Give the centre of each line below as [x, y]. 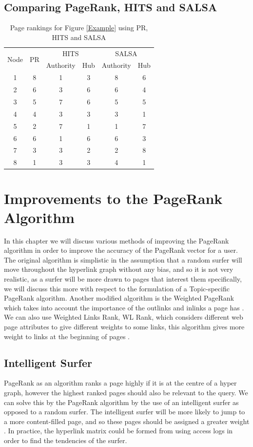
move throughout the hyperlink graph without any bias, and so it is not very [119, 269]
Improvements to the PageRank [113, 198]
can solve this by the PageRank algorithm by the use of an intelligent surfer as [121, 402]
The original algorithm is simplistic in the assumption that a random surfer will [123, 259]
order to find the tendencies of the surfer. [66, 440]
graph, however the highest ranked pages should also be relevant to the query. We [126, 392]
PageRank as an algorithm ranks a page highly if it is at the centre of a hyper [120, 383]
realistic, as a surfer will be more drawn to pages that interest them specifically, [123, 279]
